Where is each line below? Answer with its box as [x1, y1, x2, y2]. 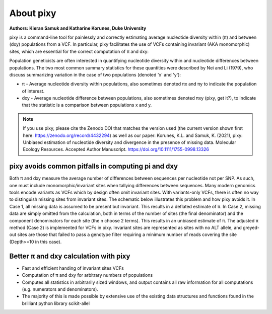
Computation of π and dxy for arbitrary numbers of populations [22, 272, 153, 278]
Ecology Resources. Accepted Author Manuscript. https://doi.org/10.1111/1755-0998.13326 [23, 146, 209, 152]
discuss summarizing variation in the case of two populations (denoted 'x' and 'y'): [9, 71, 181, 77]
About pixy [9, 8, 56, 19]
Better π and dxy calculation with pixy [9, 252, 130, 260]
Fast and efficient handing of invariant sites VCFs [22, 265, 124, 271]
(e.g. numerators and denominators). [22, 286, 98, 292]
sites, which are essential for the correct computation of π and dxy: [9, 48, 149, 54]
